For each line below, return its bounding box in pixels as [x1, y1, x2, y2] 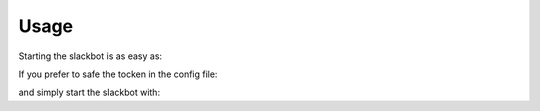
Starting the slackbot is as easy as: [18, 50, 163, 62]
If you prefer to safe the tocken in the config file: [18, 68, 218, 80]
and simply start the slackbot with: [18, 86, 160, 99]
